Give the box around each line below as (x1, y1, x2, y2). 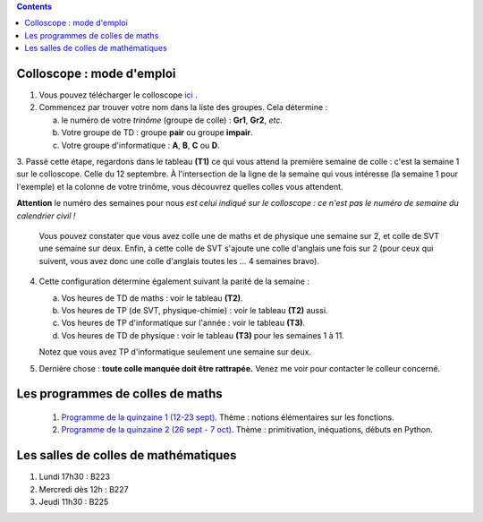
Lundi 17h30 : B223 (38, 471, 111, 483)
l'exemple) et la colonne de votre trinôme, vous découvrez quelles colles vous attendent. (16, 181, 343, 192)
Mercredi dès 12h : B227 (38, 483, 129, 494)
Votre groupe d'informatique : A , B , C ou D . (61, 140, 220, 150)
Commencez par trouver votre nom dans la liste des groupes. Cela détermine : (38, 102, 328, 113)
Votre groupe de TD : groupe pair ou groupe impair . (61, 127, 254, 138)
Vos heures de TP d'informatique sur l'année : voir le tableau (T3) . (61, 318, 306, 329)
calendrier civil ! (16, 210, 76, 221)
